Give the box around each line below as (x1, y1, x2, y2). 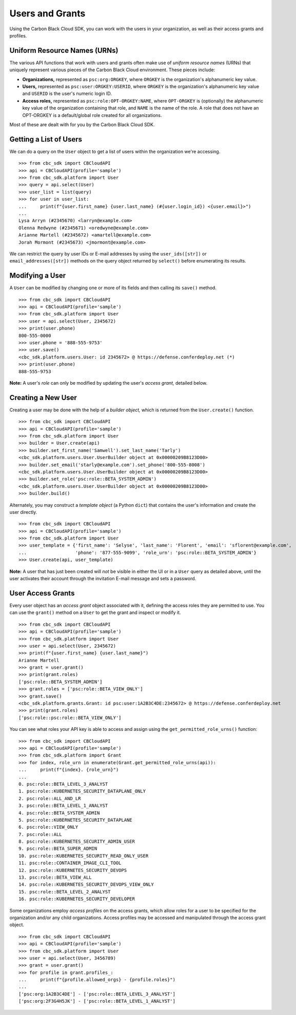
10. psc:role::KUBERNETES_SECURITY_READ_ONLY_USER (18, 853, 149, 859)
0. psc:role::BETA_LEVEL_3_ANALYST (18, 781, 108, 787)
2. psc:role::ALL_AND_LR (18, 795, 81, 801)
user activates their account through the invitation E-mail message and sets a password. (9, 575, 196, 582)
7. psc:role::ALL (18, 831, 62, 837)
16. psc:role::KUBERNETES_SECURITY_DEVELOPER (18, 896, 135, 902)
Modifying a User (9, 271, 66, 280)
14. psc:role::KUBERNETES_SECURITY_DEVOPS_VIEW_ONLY (18, 882, 154, 887)
